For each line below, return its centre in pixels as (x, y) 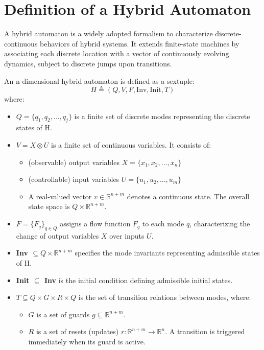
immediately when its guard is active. (87, 341)
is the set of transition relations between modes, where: (165, 297)
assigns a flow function (95, 224)
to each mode (163, 224)
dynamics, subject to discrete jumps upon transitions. (88, 63)
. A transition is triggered (205, 331)
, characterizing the (220, 224)
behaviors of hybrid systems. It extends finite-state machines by (140, 43)
